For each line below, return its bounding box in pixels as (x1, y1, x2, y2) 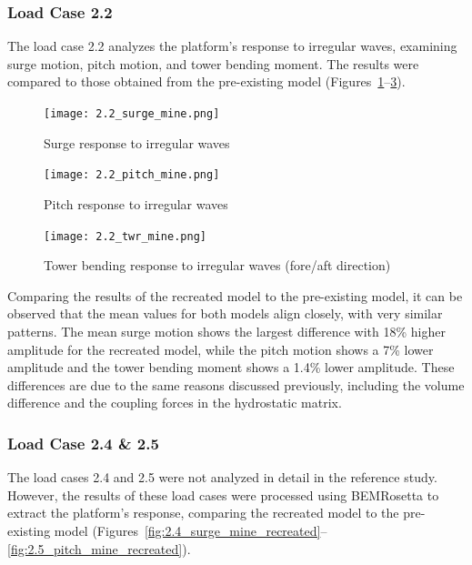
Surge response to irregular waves (44, 133, 230, 152)
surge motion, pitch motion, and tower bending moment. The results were (7, 54, 419, 73)
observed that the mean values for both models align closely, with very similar (7, 304, 443, 323)
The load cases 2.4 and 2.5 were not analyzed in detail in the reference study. (7, 468, 437, 487)
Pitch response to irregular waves (44, 194, 228, 213)
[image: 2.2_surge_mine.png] (44, 107, 220, 120)
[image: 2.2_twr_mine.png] (44, 229, 206, 243)
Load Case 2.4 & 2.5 (7, 431, 159, 454)
